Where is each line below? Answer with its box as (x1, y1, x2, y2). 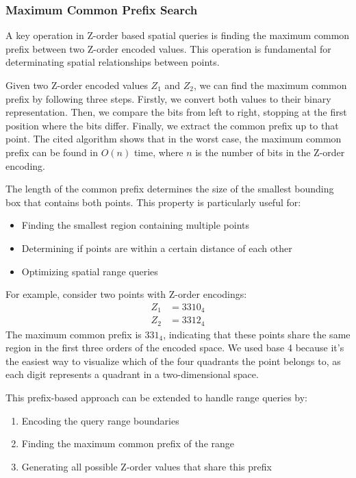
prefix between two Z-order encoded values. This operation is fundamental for (5, 41, 331, 55)
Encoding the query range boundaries (21, 413, 179, 427)
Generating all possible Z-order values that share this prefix (21, 459, 272, 473)
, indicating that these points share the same (163, 327, 351, 341)
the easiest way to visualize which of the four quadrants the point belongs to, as (5, 353, 341, 368)
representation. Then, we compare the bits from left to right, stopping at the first (5, 105, 347, 119)
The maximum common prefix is (5, 327, 142, 341)
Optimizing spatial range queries (21, 264, 158, 278)
